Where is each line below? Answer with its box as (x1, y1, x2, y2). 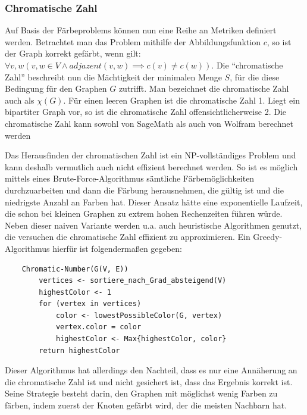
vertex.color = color (55, 323, 142, 332)
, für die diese (230, 70, 280, 83)
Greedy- (253, 230, 283, 243)
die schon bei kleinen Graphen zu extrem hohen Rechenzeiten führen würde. (5, 207, 283, 220)
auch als (5, 93, 35, 106)
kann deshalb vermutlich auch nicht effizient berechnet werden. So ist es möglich (5, 160, 298, 173)
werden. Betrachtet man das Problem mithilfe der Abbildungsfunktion (5, 35, 261, 48)
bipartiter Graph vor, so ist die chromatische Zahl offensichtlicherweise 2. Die (5, 105, 286, 118)
